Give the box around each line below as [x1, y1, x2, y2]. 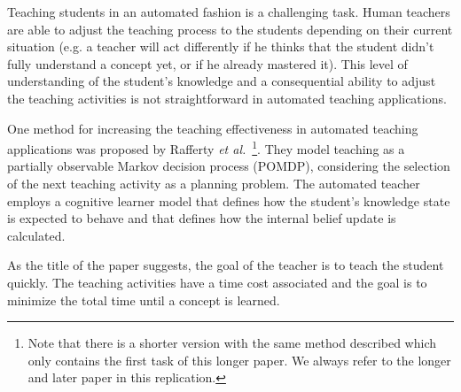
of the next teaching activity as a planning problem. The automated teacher [7, 174, 420, 192]
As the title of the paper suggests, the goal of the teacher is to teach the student [7, 256, 444, 274]
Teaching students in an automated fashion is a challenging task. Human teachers [7, 3, 450, 20]
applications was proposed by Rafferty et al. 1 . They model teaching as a [7, 137, 405, 158]
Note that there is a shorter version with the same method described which [27, 334, 437, 352]
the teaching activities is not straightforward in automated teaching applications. [7, 88, 447, 107]
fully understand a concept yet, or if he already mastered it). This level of [7, 54, 408, 73]
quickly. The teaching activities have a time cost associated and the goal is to [7, 273, 427, 291]
